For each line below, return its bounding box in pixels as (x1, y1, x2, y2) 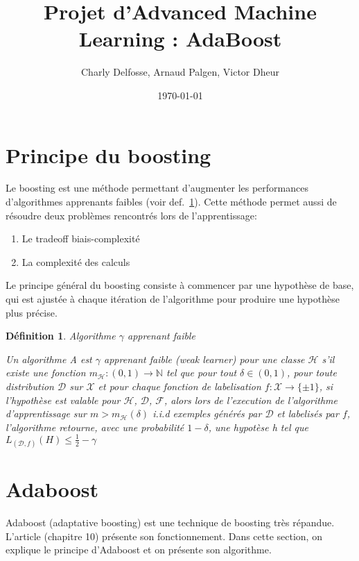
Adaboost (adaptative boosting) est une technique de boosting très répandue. (6, 515, 335, 530)
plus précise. (6, 305, 58, 319)
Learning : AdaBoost (78, 24, 282, 53)
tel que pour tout (166, 365, 237, 380)
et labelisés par (277, 406, 339, 421)
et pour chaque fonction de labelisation (98, 378, 261, 393)
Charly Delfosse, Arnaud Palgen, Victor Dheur (81, 65, 279, 79)
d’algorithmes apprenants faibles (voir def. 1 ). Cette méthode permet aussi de (6, 194, 337, 209)
